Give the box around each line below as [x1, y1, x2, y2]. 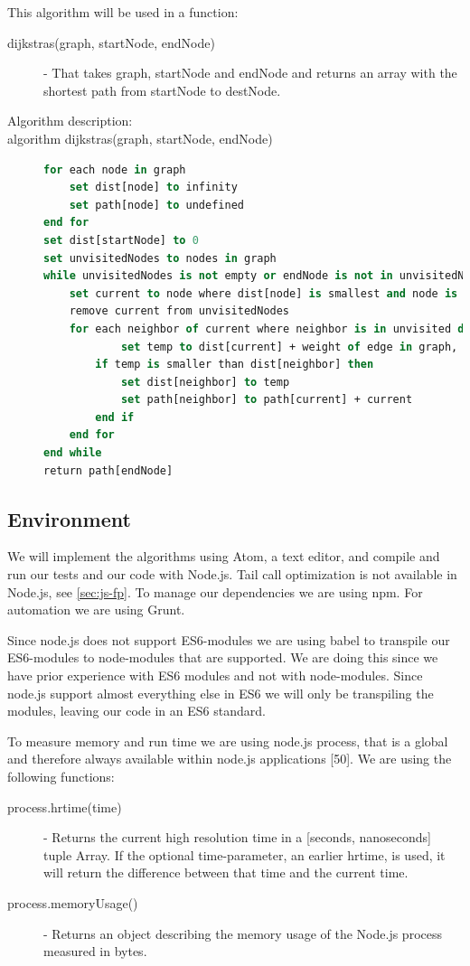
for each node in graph [43, 163, 186, 176]
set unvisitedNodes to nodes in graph [43, 251, 277, 265]
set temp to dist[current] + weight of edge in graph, [120, 340, 458, 353]
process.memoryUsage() [7, 893, 138, 912]
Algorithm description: [7, 111, 133, 130]
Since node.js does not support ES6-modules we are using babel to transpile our [7, 630, 450, 649]
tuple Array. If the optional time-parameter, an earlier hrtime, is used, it [43, 845, 446, 864]
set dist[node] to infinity [69, 181, 238, 194]
